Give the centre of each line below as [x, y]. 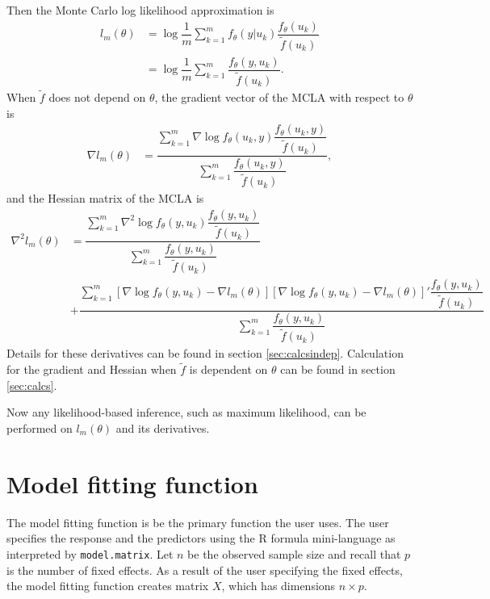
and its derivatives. [163, 427]
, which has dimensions [279, 586]
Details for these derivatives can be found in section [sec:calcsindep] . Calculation [205, 353]
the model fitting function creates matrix [108, 586]
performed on [40, 427]
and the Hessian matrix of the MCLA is [105, 198]
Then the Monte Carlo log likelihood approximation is [140, 10]
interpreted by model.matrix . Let [90, 553]
